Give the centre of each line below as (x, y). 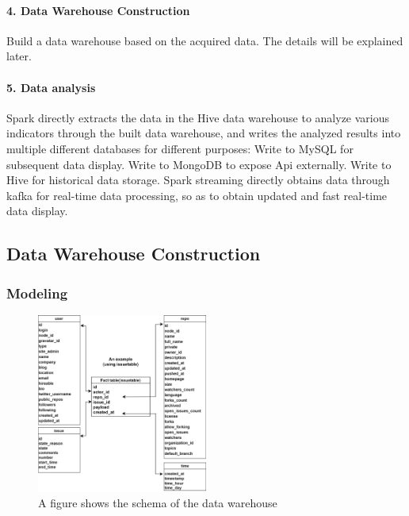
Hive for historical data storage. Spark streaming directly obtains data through (198, 180)
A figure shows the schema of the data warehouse (158, 503)
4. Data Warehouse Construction (98, 10)
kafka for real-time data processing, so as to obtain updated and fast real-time (197, 195)
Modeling (37, 293)
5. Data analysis (51, 87)
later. (19, 56)
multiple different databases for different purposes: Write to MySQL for (180, 148)
